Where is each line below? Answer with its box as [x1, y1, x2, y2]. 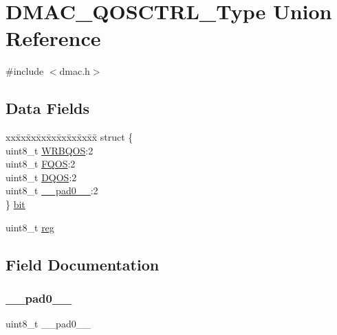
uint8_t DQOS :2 [6, 170, 77, 184]
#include [6, 64, 44, 78]
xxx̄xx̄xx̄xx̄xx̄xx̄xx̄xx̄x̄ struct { [6, 130, 133, 144]
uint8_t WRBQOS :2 [6, 143, 94, 157]
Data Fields [6, 97, 90, 119]
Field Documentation [6, 253, 160, 275]
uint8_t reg [6, 220, 54, 234]
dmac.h [59, 64, 90, 78]
